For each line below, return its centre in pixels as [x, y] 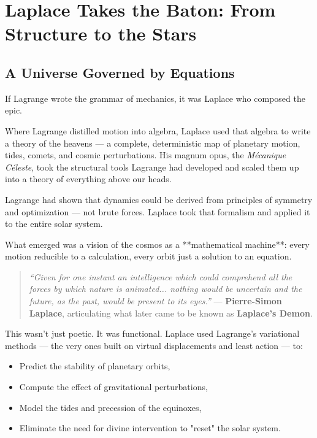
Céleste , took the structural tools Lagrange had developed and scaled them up [152, 167]
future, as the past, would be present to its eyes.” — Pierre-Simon [155, 301]
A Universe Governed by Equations [120, 72]
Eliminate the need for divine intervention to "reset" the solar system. [150, 428]
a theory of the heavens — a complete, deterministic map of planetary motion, [153, 143]
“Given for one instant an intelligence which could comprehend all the [161, 276]
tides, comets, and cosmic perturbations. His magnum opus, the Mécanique [146, 155]
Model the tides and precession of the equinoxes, [110, 407]
